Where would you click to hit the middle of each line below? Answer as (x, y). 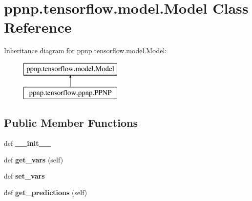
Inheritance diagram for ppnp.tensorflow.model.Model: (85, 50)
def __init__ (27, 143)
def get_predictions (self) (46, 192)
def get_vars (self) (34, 159)
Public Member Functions (71, 123)
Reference (38, 27)
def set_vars (24, 176)
